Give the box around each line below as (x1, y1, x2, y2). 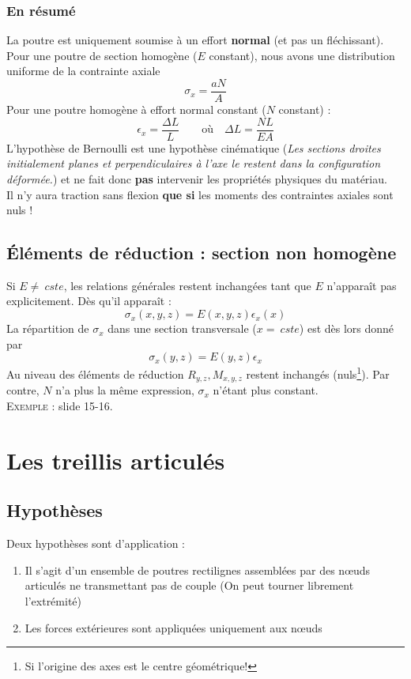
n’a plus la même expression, (55, 382, 194, 398)
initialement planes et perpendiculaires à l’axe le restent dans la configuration (6, 155, 381, 172)
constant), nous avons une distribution (209, 47, 395, 63)
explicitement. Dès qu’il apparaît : (6, 292, 172, 309)
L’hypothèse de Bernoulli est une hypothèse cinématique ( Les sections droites (6, 139, 381, 156)
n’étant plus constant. (213, 382, 319, 398)
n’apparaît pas (326, 277, 397, 293)
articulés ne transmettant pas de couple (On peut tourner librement (25, 577, 354, 594)
